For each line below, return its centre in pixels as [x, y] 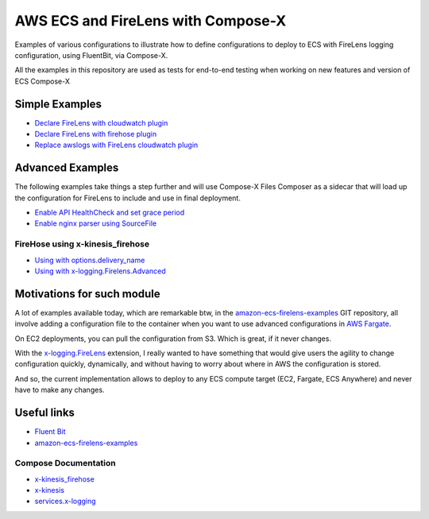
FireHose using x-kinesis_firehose [82, 244]
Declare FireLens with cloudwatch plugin [101, 122]
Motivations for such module [87, 294]
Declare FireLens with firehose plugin [96, 134]
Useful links [45, 413]
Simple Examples [58, 104]
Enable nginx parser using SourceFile [96, 223]
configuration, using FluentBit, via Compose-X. [91, 55]
